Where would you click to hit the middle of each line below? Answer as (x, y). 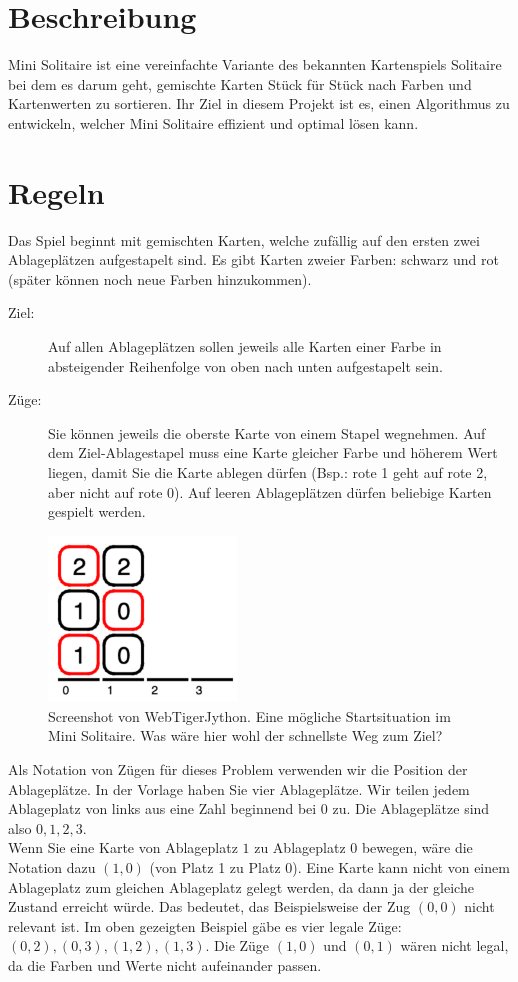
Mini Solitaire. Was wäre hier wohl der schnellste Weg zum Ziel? (245, 735)
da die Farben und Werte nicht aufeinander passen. (165, 964)
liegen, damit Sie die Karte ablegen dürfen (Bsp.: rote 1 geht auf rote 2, (268, 471)
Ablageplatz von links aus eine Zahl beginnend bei (162, 808)
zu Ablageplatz (300, 847)
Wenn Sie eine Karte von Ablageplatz (123, 847)
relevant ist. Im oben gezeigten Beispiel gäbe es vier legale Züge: (205, 925)
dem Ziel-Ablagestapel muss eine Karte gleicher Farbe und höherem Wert (273, 452)
